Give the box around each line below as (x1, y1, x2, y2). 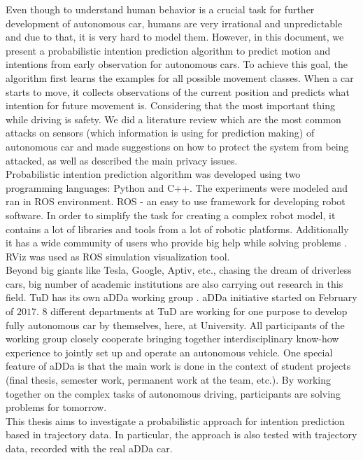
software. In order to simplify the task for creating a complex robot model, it (6, 207, 336, 222)
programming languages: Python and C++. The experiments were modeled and (6, 180, 348, 195)
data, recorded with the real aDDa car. (6, 441, 173, 455)
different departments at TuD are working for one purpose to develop (50, 304, 348, 319)
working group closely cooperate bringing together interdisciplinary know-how (6, 331, 339, 346)
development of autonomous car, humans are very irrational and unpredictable (6, 15, 343, 30)
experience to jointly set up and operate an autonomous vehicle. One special (6, 344, 333, 359)
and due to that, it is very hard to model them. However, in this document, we (6, 29, 344, 44)
